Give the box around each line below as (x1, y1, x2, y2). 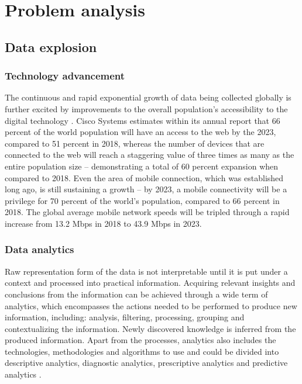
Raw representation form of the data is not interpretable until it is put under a (5, 265, 288, 277)
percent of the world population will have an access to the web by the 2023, (5, 126, 276, 138)
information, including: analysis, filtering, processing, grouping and (5, 311, 245, 323)
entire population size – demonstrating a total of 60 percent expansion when (5, 160, 279, 172)
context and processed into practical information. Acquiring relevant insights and (5, 276, 296, 289)
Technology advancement (5, 68, 125, 83)
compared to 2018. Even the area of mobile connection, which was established (5, 171, 284, 184)
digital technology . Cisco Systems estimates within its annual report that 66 (5, 114, 280, 126)
